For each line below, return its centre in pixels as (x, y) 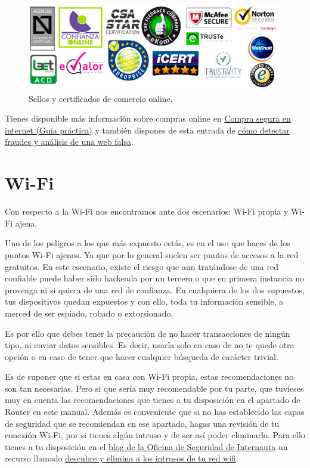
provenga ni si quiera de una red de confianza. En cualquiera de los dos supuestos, (155, 289)
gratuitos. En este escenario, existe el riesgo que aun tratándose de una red (142, 266)
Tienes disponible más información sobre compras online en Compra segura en (148, 118)
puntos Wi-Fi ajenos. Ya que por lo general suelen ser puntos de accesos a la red (152, 254)
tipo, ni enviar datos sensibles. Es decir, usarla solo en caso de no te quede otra (150, 345)
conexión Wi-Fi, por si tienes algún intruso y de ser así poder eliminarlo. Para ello (155, 435)
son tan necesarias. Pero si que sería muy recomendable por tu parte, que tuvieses (154, 388)
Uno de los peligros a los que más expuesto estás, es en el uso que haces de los (148, 243)
